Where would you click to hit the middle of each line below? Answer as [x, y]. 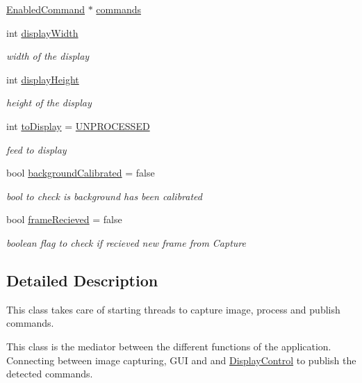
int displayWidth [42, 32]
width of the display [48, 56]
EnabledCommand [46, 9]
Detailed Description [82, 280]
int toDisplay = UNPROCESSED [78, 125]
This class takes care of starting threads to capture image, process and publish [173, 309]
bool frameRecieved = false [64, 219]
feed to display [36, 149]
